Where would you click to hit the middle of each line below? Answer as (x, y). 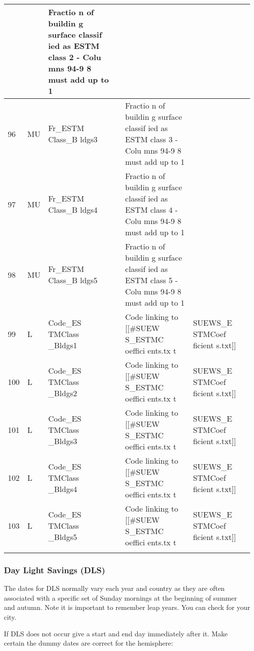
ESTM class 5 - (151, 280)
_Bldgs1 (63, 345)
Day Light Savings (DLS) (55, 570)
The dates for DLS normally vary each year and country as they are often (114, 588)
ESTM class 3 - (151, 139)
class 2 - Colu (74, 57)
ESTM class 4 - (151, 210)
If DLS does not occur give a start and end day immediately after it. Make (116, 633)
